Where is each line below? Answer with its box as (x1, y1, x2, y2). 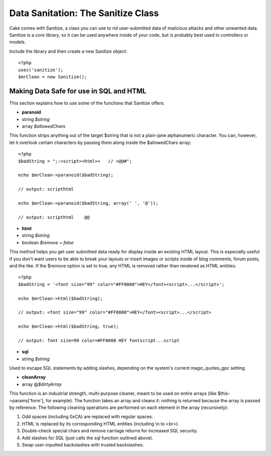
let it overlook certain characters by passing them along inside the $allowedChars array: (9, 139, 192, 145)
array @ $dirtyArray (22, 381, 62, 387)
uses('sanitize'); (18, 67, 64, 73)
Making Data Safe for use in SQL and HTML (9, 87, 147, 95)
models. (9, 39, 26, 45)
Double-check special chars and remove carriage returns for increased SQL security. (22, 428, 198, 434)
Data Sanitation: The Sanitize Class (9, 8, 159, 19)
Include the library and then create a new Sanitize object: (9, 48, 127, 54)
